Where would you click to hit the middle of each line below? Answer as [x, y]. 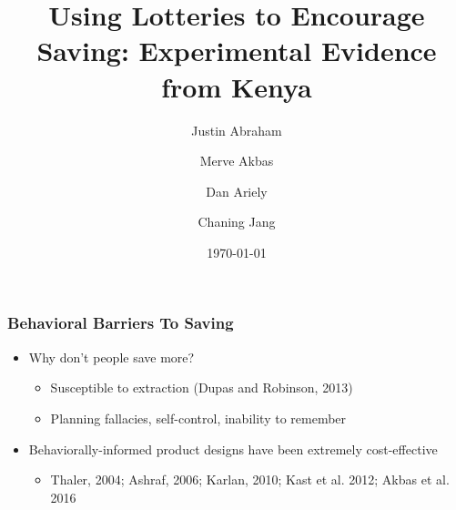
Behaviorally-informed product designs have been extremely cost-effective [233, 449]
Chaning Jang [237, 222]
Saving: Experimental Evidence [237, 51]
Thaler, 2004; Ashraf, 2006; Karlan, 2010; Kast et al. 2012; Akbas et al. [250, 479]
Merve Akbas [237, 161]
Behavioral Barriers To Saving [121, 323]
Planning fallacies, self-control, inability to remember [198, 418]
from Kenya [237, 86]
